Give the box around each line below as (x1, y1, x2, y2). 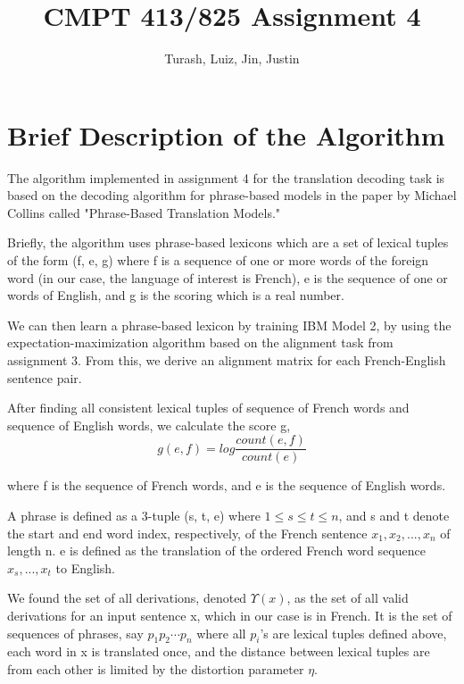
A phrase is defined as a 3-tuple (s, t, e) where (7, 506, 261, 525)
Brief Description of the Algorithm (7, 116, 445, 153)
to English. (55, 558, 116, 577)
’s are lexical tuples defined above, (260, 623, 447, 642)
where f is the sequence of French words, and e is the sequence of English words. (7, 476, 446, 495)
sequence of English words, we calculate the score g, (7, 415, 291, 434)
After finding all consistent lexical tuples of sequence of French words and (7, 398, 410, 417)
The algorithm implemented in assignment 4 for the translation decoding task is (7, 168, 445, 187)
